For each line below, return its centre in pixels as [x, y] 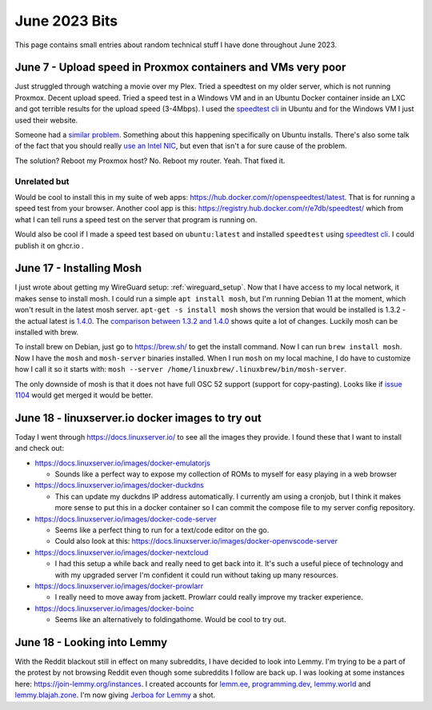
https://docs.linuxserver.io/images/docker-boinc [114, 608]
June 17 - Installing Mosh [78, 268]
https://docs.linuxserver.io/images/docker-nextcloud [122, 552]
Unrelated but [42, 181]
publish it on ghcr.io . [49, 245]
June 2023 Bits [66, 21]
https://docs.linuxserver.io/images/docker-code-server [126, 519]
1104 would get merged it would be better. [84, 395]
